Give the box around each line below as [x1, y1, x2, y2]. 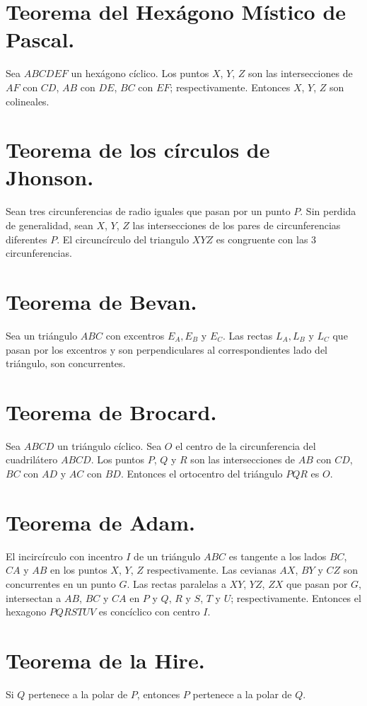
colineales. [6, 93, 49, 108]
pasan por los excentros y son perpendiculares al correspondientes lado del [6, 342, 327, 357]
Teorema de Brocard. [6, 397, 217, 426]
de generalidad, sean [6, 218, 93, 232]
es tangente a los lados [228, 548, 327, 563]
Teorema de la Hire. [6, 645, 205, 674]
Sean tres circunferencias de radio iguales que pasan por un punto [6, 204, 291, 219]
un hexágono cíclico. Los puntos [71, 66, 209, 81]
